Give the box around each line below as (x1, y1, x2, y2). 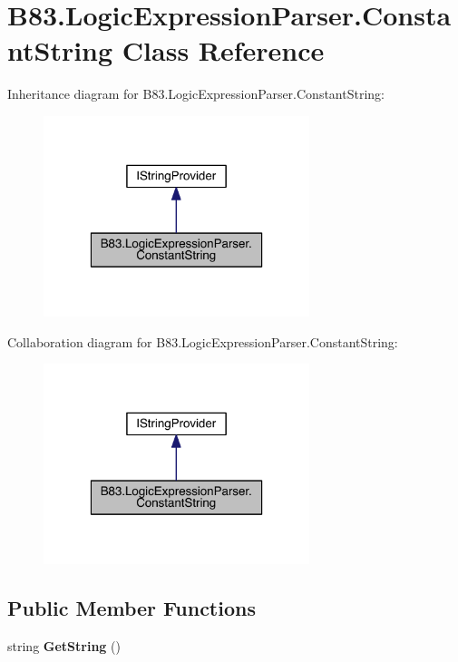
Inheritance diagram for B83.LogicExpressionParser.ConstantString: (7, 84, 385, 103)
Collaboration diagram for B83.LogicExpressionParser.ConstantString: (7, 332, 398, 351)
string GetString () (7, 637, 121, 656)
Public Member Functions (7, 594, 256, 622)
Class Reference (122, 32, 325, 69)
